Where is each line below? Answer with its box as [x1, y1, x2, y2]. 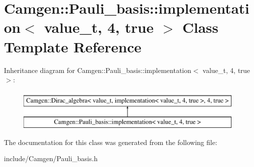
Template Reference [4, 36, 142, 56]
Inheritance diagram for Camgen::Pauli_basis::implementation [4, 65, 192, 75]
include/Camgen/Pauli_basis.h [4, 153, 98, 164]
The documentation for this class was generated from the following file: [4, 137, 217, 147]
